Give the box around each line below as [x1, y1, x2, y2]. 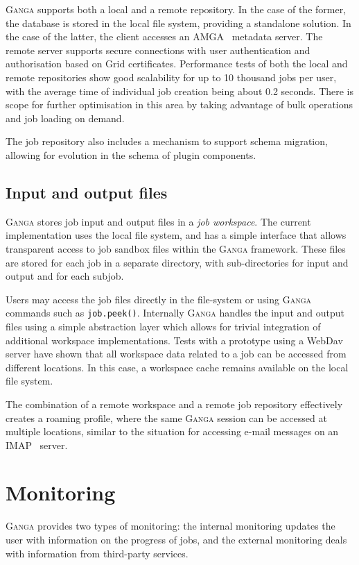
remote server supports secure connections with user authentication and [6, 42, 310, 57]
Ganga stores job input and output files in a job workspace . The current [6, 214, 311, 228]
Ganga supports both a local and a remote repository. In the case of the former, [6, 2, 347, 16]
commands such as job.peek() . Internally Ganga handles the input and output [6, 305, 344, 320]
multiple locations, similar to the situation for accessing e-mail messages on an [6, 424, 339, 439]
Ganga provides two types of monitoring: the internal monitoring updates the [6, 518, 335, 533]
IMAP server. [6, 437, 68, 452]
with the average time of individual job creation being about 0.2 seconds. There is [6, 83, 354, 98]
